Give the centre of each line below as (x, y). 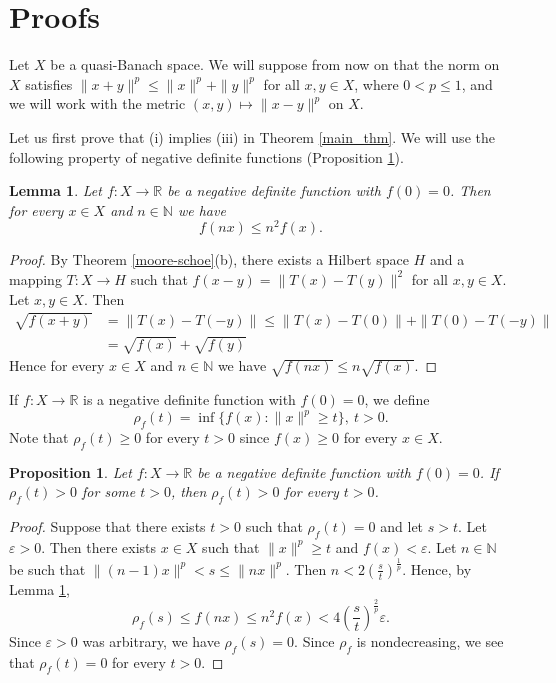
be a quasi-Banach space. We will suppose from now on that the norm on (275, 64)
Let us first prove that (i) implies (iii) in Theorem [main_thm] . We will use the (252, 136)
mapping (35, 278)
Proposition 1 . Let (70, 471)
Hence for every (57, 365)
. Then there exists (99, 546)
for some (109, 491)
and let (402, 526)
